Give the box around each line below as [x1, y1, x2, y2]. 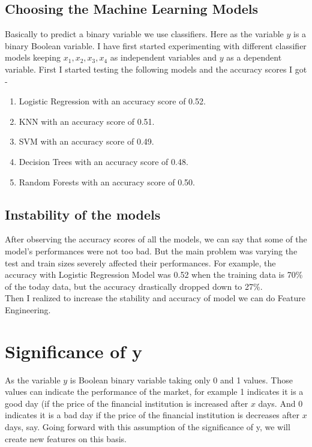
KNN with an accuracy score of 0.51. [19, 115, 155, 127]
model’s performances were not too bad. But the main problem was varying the [5, 244, 298, 257]
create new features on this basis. [5, 432, 127, 445]
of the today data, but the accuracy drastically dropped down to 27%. [5, 280, 263, 292]
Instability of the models [5, 205, 161, 223]
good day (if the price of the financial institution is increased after [5, 397, 248, 409]
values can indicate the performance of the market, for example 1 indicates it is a [5, 385, 304, 398]
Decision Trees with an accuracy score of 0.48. [19, 155, 188, 167]
